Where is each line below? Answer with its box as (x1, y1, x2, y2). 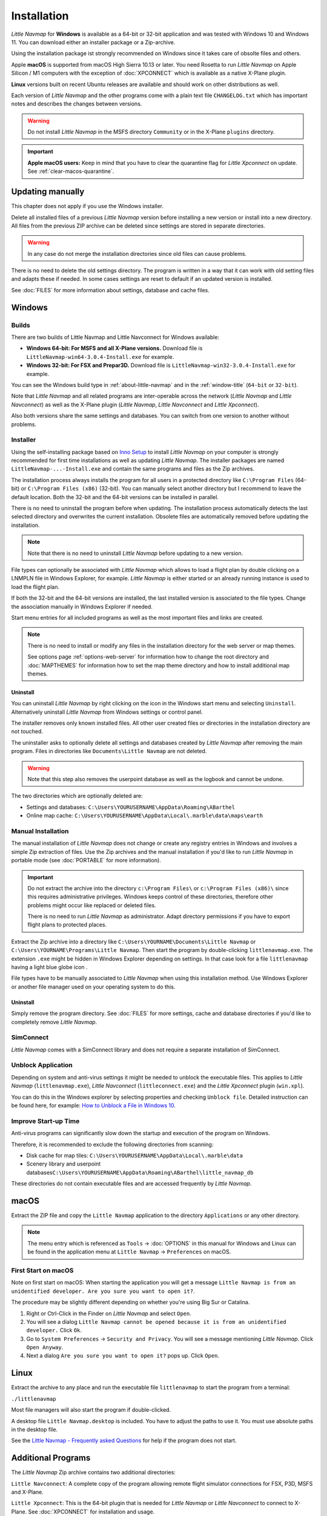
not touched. (11, 728, 44, 735)
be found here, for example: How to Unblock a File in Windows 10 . (11, 1102, 176, 1109)
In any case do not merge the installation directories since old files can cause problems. (27, 250, 247, 257)
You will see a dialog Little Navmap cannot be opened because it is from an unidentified (26, 1318, 287, 1325)
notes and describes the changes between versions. (11, 100, 142, 107)
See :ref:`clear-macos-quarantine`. (27, 167, 114, 175)
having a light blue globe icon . (11, 964, 88, 971)
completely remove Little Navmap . (11, 1018, 97, 1025)
